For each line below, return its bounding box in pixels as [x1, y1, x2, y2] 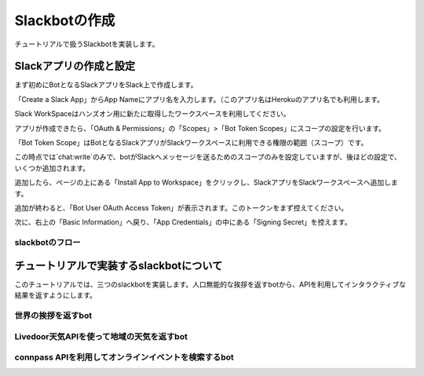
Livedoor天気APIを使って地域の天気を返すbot [14, 330, 188, 341]
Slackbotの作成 [14, 12, 115, 29]
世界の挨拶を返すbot [14, 310, 93, 321]
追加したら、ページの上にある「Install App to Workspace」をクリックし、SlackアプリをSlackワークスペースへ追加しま [14, 177, 398, 188]
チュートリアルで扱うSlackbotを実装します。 [14, 39, 159, 49]
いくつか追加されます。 [14, 163, 90, 173]
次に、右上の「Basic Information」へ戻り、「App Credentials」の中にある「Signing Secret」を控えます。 [14, 217, 352, 227]
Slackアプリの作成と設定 [14, 60, 136, 73]
